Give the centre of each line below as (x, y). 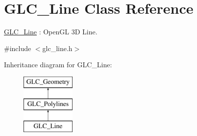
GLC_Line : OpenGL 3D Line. (51, 32)
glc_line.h (57, 48)
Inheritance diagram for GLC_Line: (58, 65)
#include (18, 48)
